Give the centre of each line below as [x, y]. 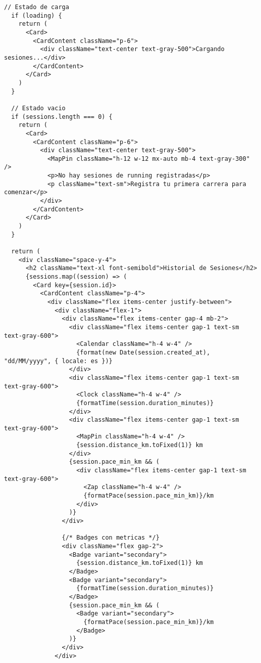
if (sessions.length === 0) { [62, 117]
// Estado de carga [37, 7]
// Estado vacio [38, 108]
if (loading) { [37, 15]
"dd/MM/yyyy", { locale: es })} [58, 361]
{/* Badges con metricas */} [111, 538]
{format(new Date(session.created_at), [143, 352]
